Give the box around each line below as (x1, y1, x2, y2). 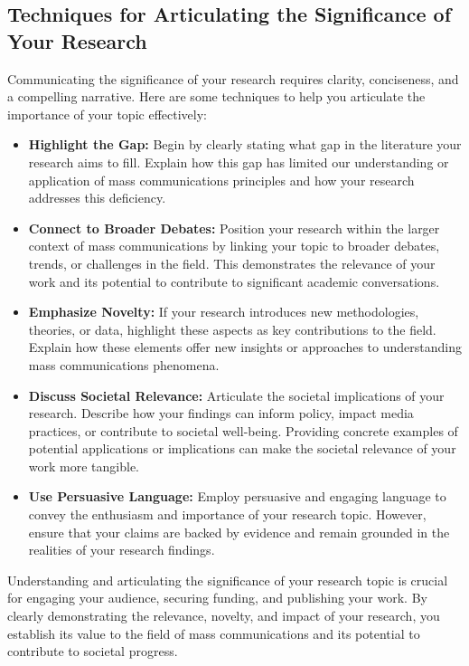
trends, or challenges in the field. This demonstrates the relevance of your (28, 253, 436, 272)
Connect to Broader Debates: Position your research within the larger (28, 218, 440, 237)
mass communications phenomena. (28, 355, 220, 374)
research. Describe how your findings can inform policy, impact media (28, 404, 414, 423)
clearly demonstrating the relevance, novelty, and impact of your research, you (7, 606, 440, 625)
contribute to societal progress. (7, 642, 178, 661)
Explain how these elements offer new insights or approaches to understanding (28, 338, 462, 357)
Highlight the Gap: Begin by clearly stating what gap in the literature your (28, 135, 462, 154)
